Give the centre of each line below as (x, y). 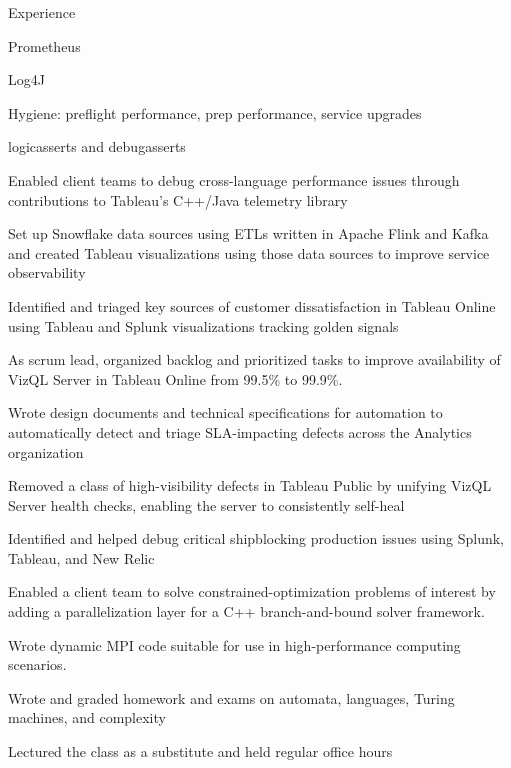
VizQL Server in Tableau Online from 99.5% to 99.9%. (175, 378)
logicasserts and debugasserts (97, 146)
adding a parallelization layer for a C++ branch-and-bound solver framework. (246, 611)
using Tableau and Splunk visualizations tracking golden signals (203, 325)
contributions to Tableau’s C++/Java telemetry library (178, 199)
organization (46, 451)
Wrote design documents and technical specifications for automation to (225, 412)
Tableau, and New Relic (81, 557)
